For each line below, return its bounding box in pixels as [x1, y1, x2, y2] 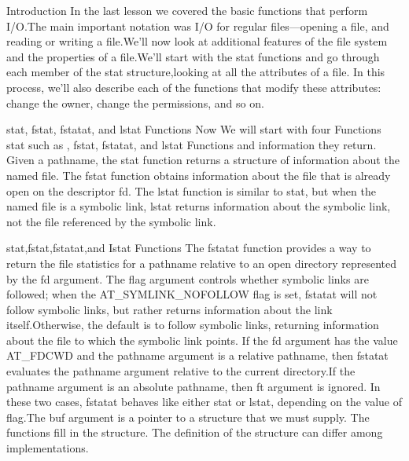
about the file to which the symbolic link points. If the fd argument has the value [6, 331, 398, 348]
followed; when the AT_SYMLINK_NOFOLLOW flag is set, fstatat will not [6, 286, 378, 302]
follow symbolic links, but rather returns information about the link [6, 301, 333, 317]
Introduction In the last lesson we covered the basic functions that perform [6, 2, 368, 18]
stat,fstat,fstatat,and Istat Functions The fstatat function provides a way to [6, 240, 371, 256]
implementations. [6, 440, 89, 456]
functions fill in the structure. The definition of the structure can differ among [6, 424, 383, 441]
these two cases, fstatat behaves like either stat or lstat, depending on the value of [6, 393, 403, 410]
